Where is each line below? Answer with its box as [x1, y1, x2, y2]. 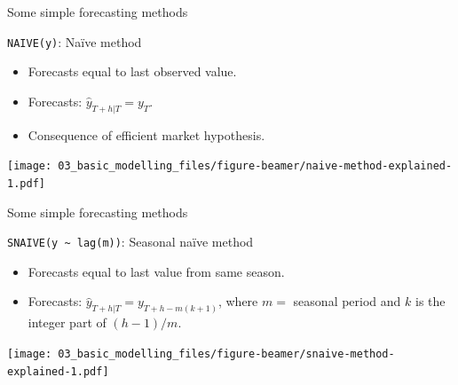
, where [217, 292, 258, 310]
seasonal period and [293, 292, 401, 310]
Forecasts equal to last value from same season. [28, 262, 285, 280]
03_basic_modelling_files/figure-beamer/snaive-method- [58, 347, 395, 360]
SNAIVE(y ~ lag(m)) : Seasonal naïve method [7, 232, 254, 251]
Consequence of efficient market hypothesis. [28, 125, 265, 144]
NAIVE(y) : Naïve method [7, 32, 142, 51]
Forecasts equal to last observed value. [28, 62, 237, 81]
